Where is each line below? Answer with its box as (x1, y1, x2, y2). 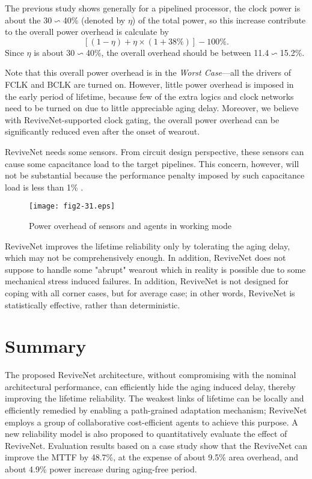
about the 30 (5, 13, 52, 26)
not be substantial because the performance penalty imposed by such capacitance (5, 169, 305, 182)
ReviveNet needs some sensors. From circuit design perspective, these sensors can (5, 145, 304, 157)
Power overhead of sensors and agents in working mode (29, 219, 232, 231)
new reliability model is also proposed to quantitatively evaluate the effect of (5, 427, 287, 440)
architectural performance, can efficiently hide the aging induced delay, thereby (5, 380, 296, 392)
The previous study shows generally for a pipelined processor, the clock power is (5, 2, 301, 14)
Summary (5, 334, 87, 358)
